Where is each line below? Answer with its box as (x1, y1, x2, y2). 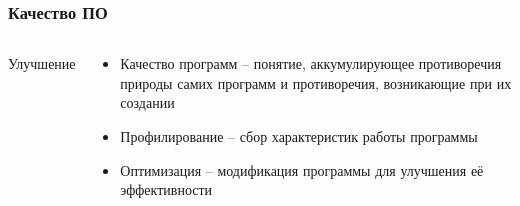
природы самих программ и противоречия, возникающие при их (120, 72, 512, 93)
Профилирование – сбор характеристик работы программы (120, 126, 478, 146)
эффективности (120, 179, 213, 200)
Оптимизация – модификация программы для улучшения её (120, 159, 484, 180)
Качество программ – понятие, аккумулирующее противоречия (120, 53, 502, 74)
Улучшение (8, 53, 76, 74)
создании (120, 92, 175, 113)
